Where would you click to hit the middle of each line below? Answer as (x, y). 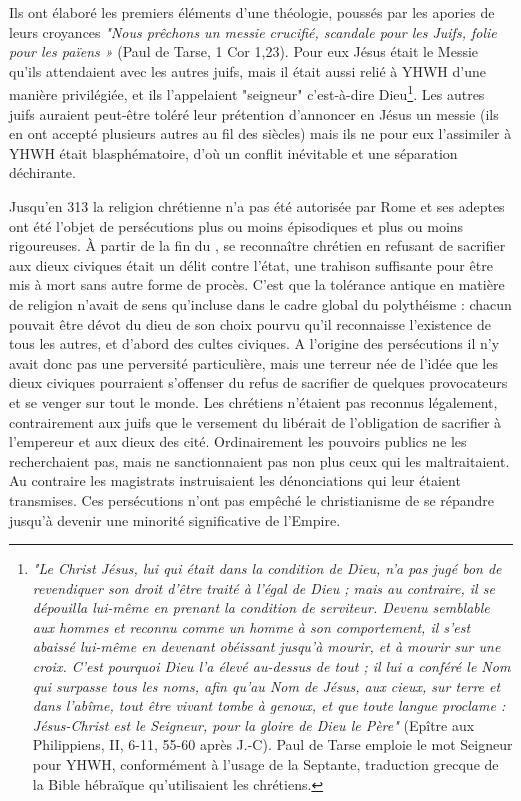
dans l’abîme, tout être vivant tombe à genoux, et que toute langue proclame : (269, 705)
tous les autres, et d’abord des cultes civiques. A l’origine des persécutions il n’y (254, 343)
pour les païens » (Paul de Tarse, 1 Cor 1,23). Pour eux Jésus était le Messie (244, 51)
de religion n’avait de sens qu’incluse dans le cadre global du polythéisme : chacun (260, 303)
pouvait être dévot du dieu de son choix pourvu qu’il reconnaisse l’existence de (250, 323)
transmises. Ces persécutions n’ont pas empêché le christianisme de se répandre (252, 499)
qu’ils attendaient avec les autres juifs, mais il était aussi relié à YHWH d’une (247, 70)
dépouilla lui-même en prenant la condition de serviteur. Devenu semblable (261, 607)
